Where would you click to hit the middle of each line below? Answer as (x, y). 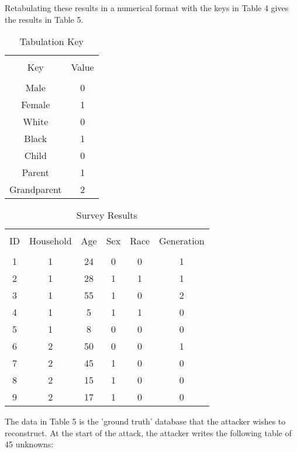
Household (51, 241)
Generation (182, 241)
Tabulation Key (52, 42)
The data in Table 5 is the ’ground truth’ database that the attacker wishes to (145, 421)
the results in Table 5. (44, 19)
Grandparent (36, 189)
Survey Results (107, 215)
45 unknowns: (29, 444)
